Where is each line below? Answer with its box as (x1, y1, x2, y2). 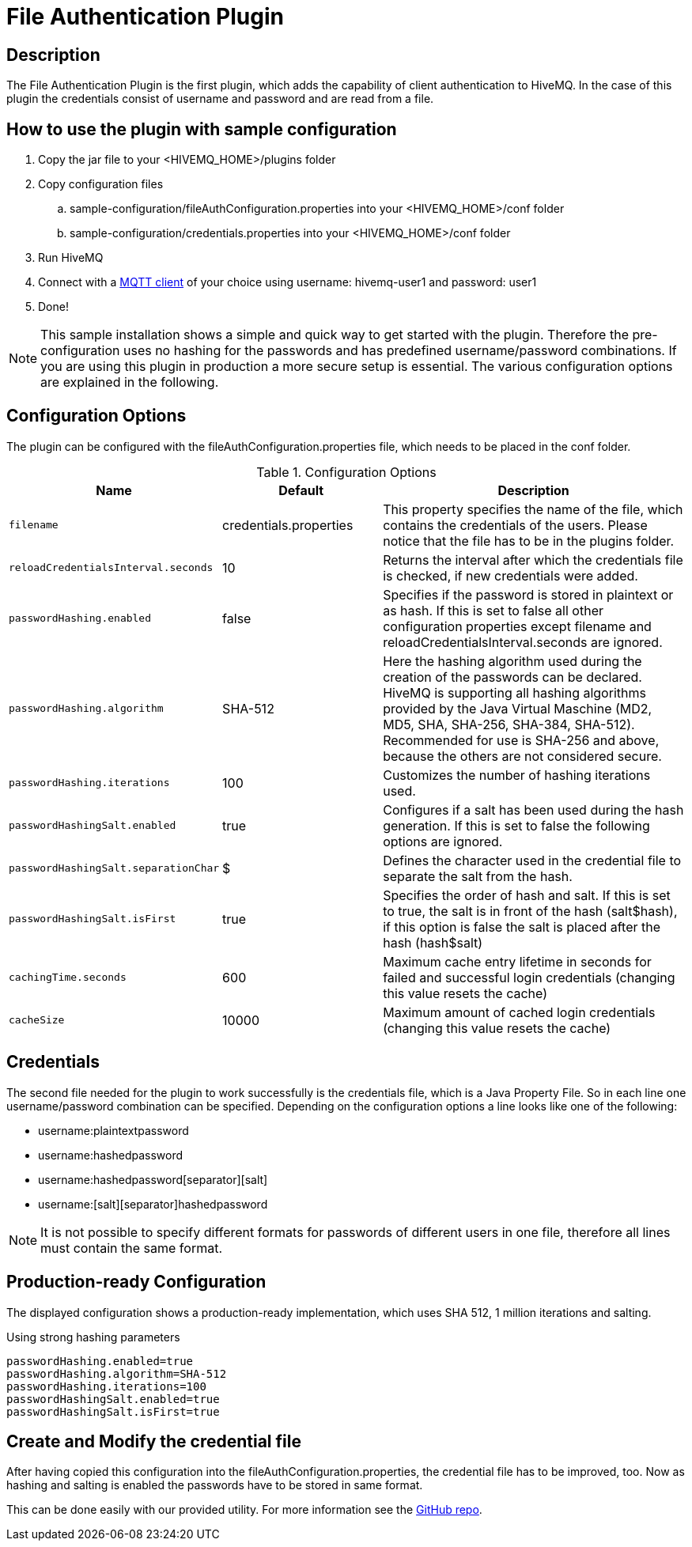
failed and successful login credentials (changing (383, 969, 675, 985)
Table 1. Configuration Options (256, 463, 437, 480)
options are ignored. (383, 833, 503, 849)
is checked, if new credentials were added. (383, 567, 638, 584)
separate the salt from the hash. (383, 868, 573, 884)
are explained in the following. (40, 374, 219, 391)
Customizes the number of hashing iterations (383, 766, 651, 783)
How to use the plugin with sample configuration (6, 119, 397, 139)
